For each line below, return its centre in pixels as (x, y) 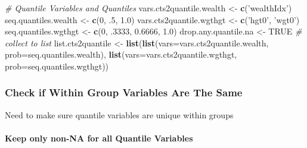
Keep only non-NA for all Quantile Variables (99, 138)
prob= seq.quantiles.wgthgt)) (57, 66)
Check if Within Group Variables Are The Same (124, 92)
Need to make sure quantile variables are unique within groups (119, 114)
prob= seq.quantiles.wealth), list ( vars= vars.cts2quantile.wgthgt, (121, 54)
